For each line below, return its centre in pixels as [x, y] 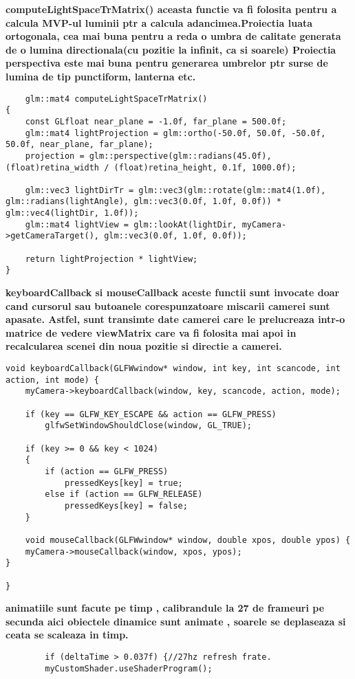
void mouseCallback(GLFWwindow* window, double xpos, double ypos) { [188, 540]
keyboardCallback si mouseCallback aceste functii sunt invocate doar [173, 292]
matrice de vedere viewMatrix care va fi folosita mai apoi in [151, 332]
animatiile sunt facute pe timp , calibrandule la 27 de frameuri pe [165, 608]
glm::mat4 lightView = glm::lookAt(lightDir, [131, 224]
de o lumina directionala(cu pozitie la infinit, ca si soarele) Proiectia [171, 49]
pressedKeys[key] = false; [126, 505]
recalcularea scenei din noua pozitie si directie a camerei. [144, 346]
